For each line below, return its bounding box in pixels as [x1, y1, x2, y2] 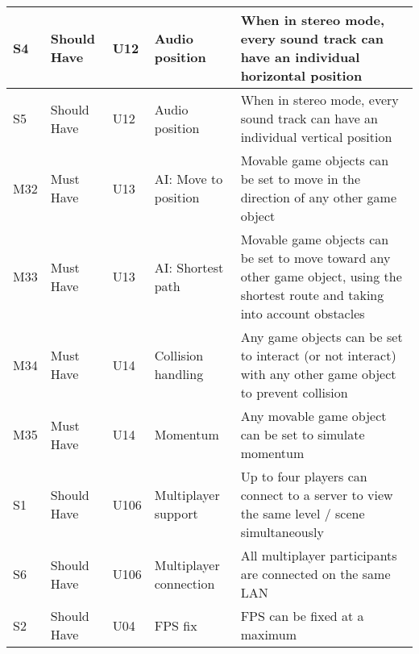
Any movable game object [240, 406, 387, 425]
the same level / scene [240, 504, 365, 523]
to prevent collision [240, 383, 348, 402]
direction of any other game [240, 188, 397, 206]
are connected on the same [240, 564, 391, 583]
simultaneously [240, 523, 324, 541]
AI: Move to [154, 169, 223, 188]
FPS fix [154, 615, 197, 635]
